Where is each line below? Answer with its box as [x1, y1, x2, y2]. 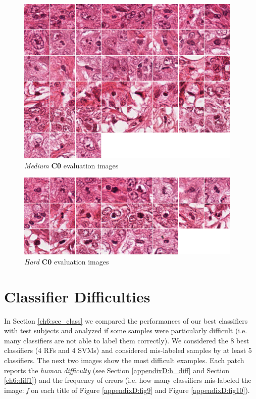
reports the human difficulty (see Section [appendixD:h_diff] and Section [4, 365, 229, 375]
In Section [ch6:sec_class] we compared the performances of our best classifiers [4, 315, 248, 326]
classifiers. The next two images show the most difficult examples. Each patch [4, 354, 244, 365]
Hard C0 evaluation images [24, 256, 109, 267]
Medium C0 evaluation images [24, 160, 119, 170]
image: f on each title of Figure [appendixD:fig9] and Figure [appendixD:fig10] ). [4, 384, 250, 395]
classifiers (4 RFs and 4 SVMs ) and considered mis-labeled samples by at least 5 [4, 345, 252, 356]
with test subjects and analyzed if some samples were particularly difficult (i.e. [4, 325, 247, 336]
